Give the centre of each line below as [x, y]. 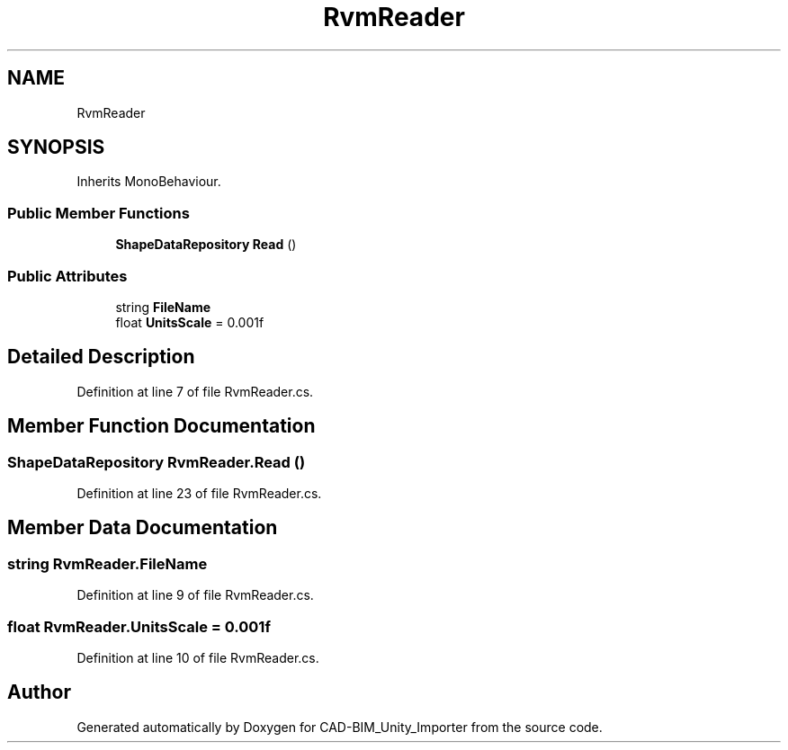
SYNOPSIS [56, 147]
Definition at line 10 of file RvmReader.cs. [198, 657]
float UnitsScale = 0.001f [190, 322]
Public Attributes [67, 276]
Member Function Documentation [161, 426]
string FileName [163, 307]
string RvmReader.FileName [107, 563]
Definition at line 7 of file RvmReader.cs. [195, 391]
